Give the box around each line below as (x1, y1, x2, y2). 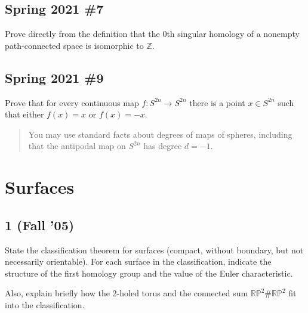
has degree (143, 140, 182, 152)
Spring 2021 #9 (5, 68, 104, 86)
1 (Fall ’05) (5, 215, 75, 234)
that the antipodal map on (28, 140, 126, 152)
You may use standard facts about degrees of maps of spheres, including (28, 128, 292, 140)
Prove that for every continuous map (5, 96, 139, 109)
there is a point (189, 96, 245, 109)
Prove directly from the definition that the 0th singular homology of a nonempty (5, 27, 300, 40)
